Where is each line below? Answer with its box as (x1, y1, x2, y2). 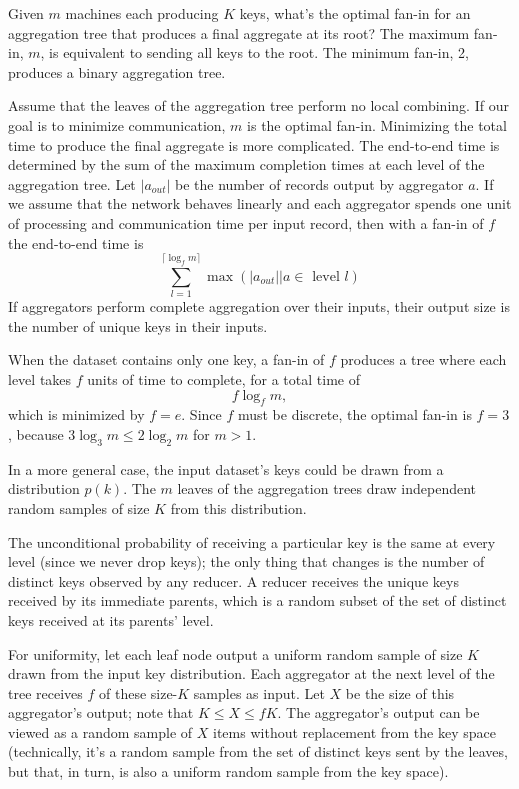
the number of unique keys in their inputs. (8, 315, 268, 336)
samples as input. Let (193, 682, 325, 703)
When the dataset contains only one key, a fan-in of (8, 349, 325, 370)
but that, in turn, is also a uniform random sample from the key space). (8, 761, 449, 782)
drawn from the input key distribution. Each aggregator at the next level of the (8, 663, 495, 684)
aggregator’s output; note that (8, 702, 194, 723)
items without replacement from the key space (213, 721, 496, 742)
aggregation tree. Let (8, 173, 136, 194)
